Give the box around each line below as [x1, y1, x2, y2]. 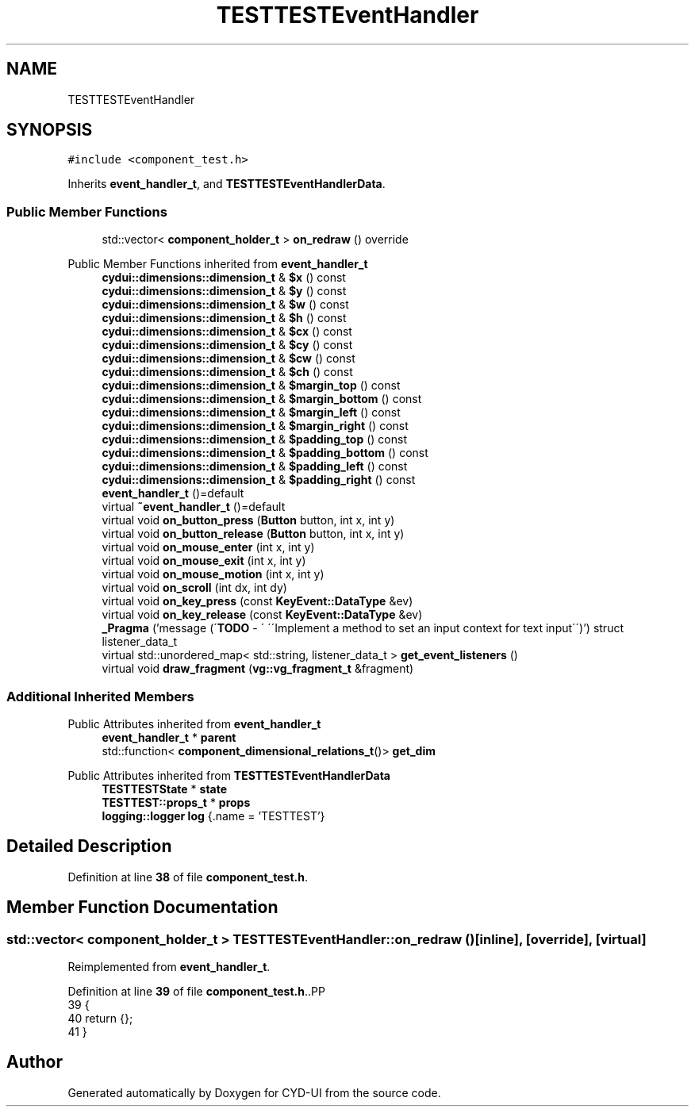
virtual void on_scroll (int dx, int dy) [102, 581, 287, 595]
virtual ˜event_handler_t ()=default [102, 500, 286, 514]
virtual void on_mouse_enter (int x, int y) [102, 540, 315, 555]
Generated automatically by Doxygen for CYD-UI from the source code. [67, 1085, 441, 1100]
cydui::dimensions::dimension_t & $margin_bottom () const [102, 392, 422, 406]
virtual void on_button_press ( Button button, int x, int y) [102, 513, 395, 528]
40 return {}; [67, 1011, 133, 1025]
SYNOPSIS [6, 120, 93, 140]
